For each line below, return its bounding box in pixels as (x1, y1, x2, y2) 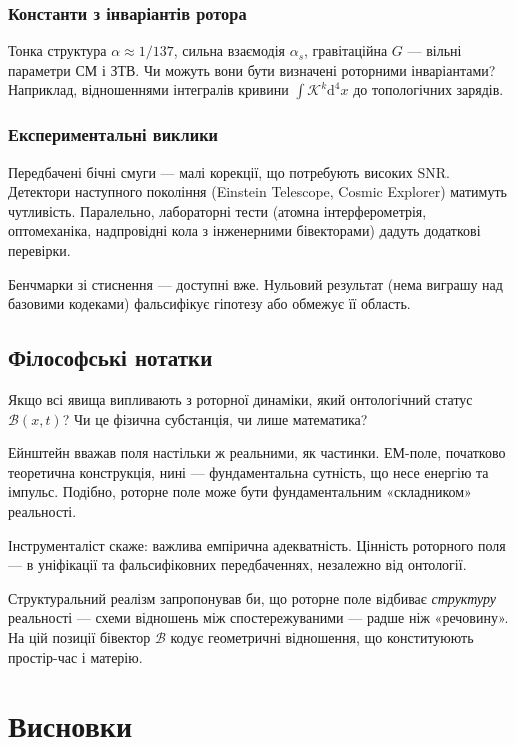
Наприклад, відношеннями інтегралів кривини (8, 79, 289, 100)
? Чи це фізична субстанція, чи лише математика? (62, 408, 368, 429)
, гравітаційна (304, 40, 388, 61)
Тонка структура (8, 40, 107, 61)
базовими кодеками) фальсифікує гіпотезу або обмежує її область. (8, 293, 411, 314)
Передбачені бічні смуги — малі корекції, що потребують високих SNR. (8, 161, 450, 182)
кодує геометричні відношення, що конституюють (170, 626, 474, 647)
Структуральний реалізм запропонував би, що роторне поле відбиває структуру (8, 587, 497, 608)
